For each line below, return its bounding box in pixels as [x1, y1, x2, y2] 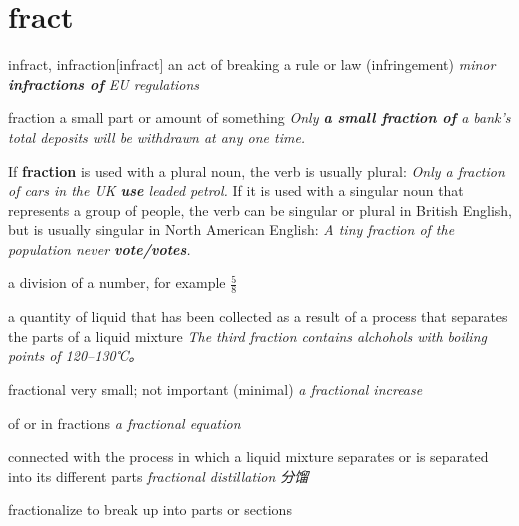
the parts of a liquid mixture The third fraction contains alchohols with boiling [8, 325, 487, 346]
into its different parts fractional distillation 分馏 [8, 465, 309, 486]
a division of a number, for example [8, 272, 226, 293]
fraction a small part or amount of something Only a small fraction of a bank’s [8, 107, 511, 128]
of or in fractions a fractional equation [8, 412, 241, 433]
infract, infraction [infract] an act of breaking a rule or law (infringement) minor [8, 54, 496, 75]
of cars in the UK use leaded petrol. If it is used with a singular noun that [8, 180, 464, 201]
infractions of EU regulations [8, 73, 200, 94]
